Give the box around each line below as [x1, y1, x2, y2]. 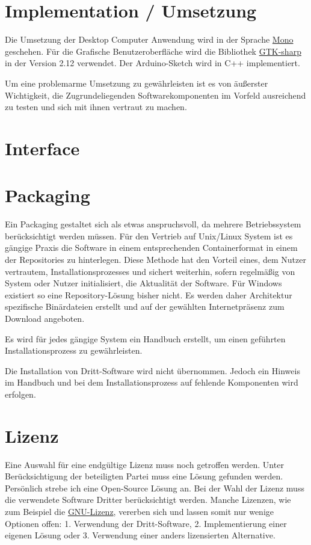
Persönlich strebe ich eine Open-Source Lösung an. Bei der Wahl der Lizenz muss [5, 481, 304, 494]
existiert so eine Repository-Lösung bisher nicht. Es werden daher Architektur [5, 288, 292, 301]
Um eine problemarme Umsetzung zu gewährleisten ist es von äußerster [5, 76, 268, 89]
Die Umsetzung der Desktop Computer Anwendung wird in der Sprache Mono [5, 33, 294, 46]
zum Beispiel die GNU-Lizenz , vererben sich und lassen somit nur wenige [5, 505, 274, 517]
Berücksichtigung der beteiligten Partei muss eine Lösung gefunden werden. [5, 470, 283, 482]
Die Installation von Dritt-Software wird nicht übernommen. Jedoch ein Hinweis [5, 364, 300, 377]
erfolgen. [5, 387, 36, 400]
